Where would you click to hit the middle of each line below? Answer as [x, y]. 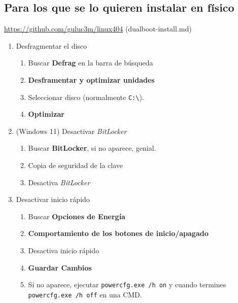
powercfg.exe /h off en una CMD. [85, 294]
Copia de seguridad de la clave [75, 165]
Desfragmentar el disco [52, 45]
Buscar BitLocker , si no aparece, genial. [92, 148]
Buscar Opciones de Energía [77, 216]
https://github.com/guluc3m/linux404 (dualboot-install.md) [98, 29]
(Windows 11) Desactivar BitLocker [71, 131]
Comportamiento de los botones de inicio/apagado [118, 233]
